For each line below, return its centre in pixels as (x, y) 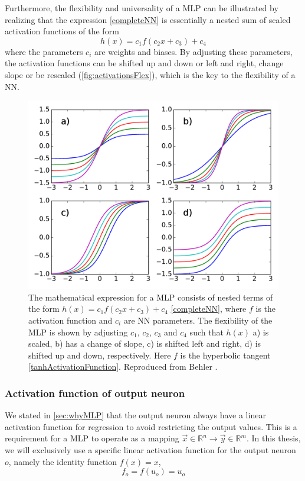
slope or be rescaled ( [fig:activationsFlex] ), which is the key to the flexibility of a (150, 74)
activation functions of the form (62, 31)
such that (206, 332)
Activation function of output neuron (95, 393)
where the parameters (44, 51)
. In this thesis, (273, 438)
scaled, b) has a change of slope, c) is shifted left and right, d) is (145, 343)
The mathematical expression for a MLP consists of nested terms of (151, 297)
